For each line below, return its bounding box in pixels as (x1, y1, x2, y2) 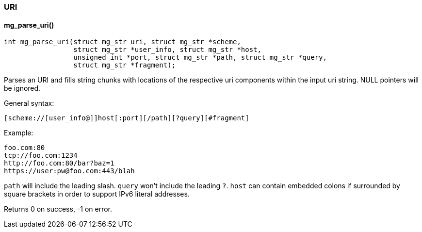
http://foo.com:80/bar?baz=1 (4, 159, 114, 167)
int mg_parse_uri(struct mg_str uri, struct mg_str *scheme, (4, 38, 241, 46)
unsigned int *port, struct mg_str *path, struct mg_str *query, (73, 53, 327, 62)
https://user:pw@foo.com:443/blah (4, 167, 135, 175)
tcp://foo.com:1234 (4, 151, 78, 160)
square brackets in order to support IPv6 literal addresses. (4, 190, 190, 199)
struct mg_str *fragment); (73, 61, 176, 69)
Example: (4, 129, 33, 137)
